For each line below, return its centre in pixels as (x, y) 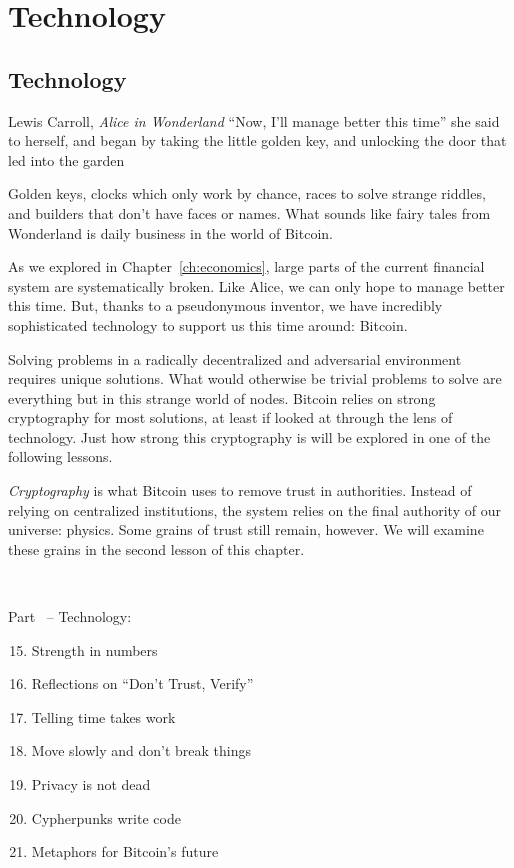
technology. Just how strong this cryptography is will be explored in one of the (249, 436)
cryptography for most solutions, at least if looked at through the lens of (230, 417)
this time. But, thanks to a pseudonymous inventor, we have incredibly (225, 305)
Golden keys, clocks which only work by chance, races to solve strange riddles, (247, 193)
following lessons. (60, 456)
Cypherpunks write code (106, 817)
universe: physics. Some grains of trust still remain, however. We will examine (246, 529)
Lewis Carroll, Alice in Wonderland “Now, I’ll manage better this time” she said (254, 120)
